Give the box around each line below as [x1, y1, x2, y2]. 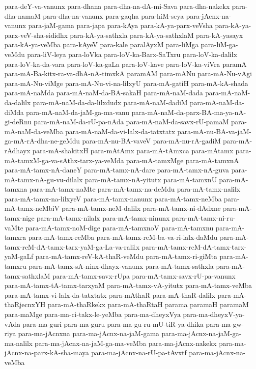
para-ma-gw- [205, 318, 244, 329]
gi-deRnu [4, 116, 32, 127]
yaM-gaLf [4, 251, 33, 261]
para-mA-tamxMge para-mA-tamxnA [126, 155, 239, 165]
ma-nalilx [4, 338, 33, 348]
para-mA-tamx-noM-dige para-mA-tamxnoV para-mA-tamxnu [25, 222, 214, 232]
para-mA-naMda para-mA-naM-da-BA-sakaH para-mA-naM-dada [4, 87, 203, 98]
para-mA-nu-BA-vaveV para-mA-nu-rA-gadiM [82, 136, 221, 146]
